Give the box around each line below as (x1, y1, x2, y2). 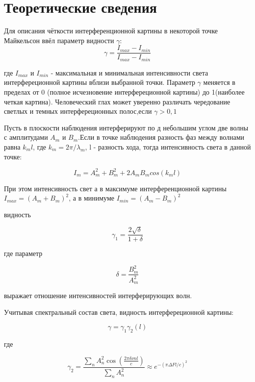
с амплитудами (4, 132, 48, 142)
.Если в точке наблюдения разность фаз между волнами (78, 132, 245, 142)
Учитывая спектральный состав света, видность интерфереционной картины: (4, 306, 234, 317)
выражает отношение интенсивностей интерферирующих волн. (4, 290, 192, 301)
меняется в (203, 77, 235, 87)
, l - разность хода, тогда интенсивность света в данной (85, 141, 251, 152)
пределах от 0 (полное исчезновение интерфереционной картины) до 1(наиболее (4, 87, 245, 97)
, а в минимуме (69, 193, 115, 203)
